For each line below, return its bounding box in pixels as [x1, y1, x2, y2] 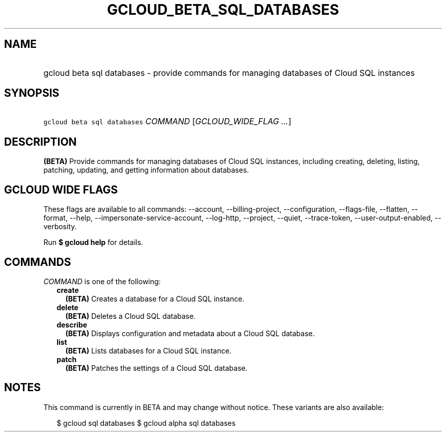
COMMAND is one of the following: [43, 277, 161, 286]
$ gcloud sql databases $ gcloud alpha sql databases [57, 418, 236, 427]
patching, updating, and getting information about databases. [43, 166, 249, 175]
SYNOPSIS [4, 87, 60, 100]
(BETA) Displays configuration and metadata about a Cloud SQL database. [65, 329, 315, 338]
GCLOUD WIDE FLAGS [4, 183, 118, 196]
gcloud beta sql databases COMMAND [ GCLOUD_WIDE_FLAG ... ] [43, 116, 292, 127]
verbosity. [43, 222, 77, 231]
